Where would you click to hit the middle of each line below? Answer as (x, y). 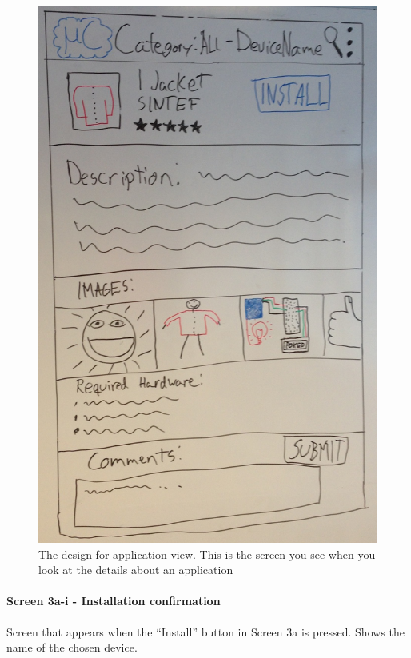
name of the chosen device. (72, 647)
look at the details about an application (136, 570)
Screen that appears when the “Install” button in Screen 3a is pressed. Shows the (205, 631)
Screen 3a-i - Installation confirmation (114, 601)
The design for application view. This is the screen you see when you (207, 554)
